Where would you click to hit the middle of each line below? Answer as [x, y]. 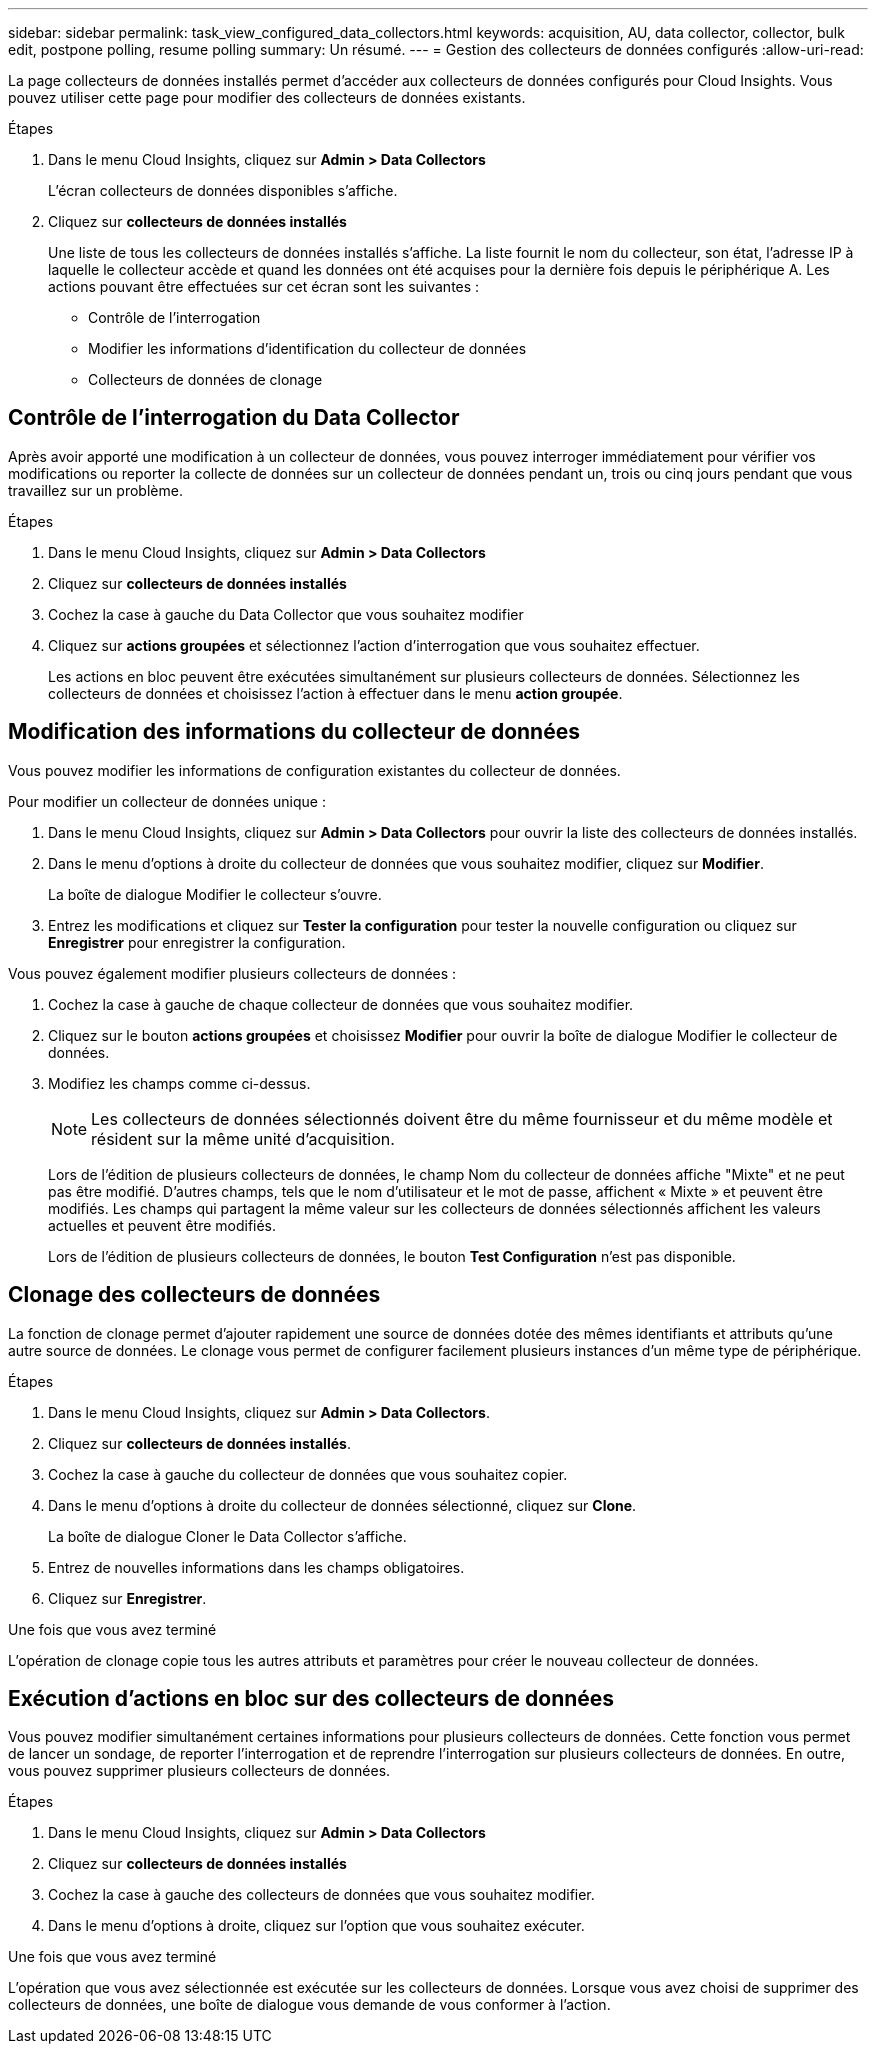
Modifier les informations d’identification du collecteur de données [307, 348]
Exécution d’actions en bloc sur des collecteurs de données [311, 1698]
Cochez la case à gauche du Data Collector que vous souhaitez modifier [286, 614]
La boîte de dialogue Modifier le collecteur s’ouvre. [215, 894]
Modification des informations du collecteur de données [294, 732]
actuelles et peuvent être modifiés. [162, 1225]
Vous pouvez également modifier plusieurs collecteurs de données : [232, 973]
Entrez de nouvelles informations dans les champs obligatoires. [256, 1567]
